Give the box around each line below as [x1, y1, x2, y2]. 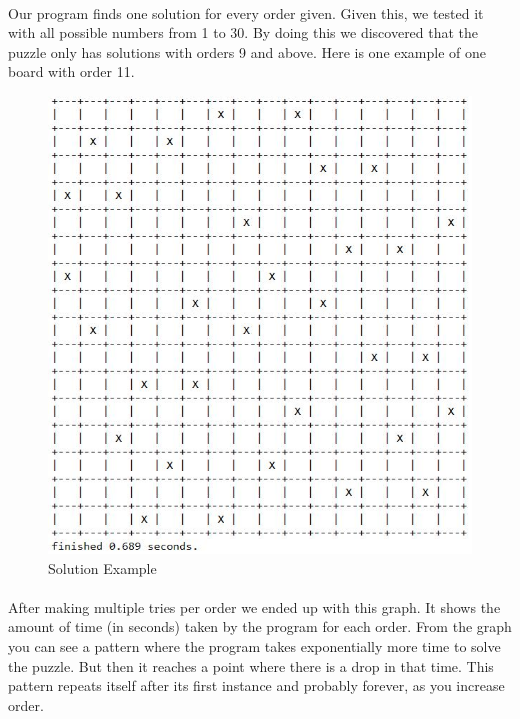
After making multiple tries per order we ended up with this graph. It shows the [8, 596, 501, 617]
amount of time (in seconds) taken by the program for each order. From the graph [8, 616, 512, 637]
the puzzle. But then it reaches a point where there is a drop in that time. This [8, 655, 494, 676]
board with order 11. [8, 61, 135, 82]
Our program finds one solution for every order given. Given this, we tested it [8, 2, 484, 23]
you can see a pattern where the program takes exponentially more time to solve [8, 636, 501, 657]
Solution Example [48, 557, 157, 578]
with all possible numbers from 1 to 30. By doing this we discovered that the [8, 22, 479, 43]
